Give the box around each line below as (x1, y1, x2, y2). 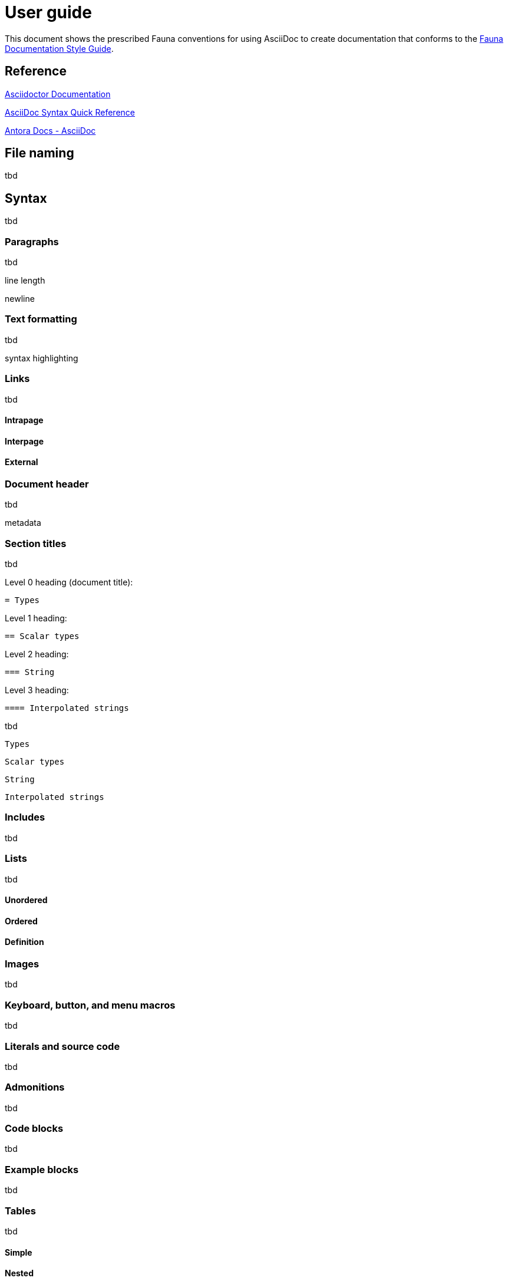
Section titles (5, 537, 67, 549)
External (5, 457, 38, 467)
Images (5, 958, 39, 970)
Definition (5, 937, 44, 947)
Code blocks (5, 1122, 64, 1135)
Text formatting (5, 313, 77, 325)
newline (5, 294, 35, 304)
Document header (5, 478, 89, 490)
